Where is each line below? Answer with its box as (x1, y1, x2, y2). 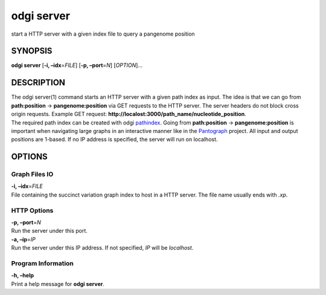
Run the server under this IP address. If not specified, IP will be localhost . (11, 244, 194, 251)
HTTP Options (11, 206, 54, 215)
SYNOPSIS (11, 46, 53, 56)
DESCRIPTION (11, 77, 66, 88)
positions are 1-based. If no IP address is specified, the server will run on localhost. (11, 136, 218, 143)
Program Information (11, 259, 74, 267)
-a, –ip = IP (11, 236, 36, 243)
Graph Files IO (11, 170, 54, 178)
